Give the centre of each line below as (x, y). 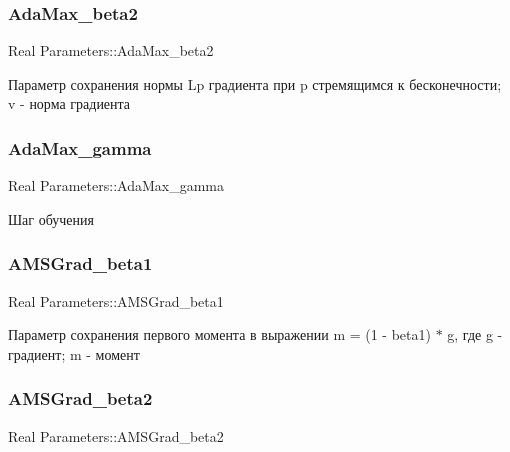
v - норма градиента (69, 103)
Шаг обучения (51, 218)
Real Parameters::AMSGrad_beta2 (116, 435)
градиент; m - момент (74, 353)
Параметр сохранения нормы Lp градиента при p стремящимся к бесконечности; (255, 83)
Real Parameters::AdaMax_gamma (116, 185)
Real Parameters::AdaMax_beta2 (111, 50)
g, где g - (475, 334)
